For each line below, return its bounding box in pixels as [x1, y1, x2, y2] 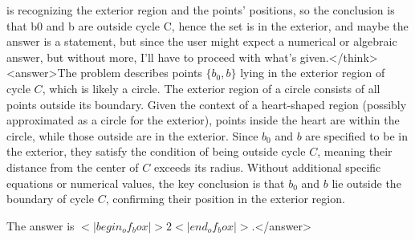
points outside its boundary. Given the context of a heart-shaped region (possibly [6, 96, 407, 112]
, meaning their [317, 143, 393, 160]
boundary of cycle [6, 190, 94, 207]
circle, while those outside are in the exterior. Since [6, 127, 258, 144]
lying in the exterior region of [240, 64, 385, 81]
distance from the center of [6, 158, 139, 175]
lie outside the [332, 174, 401, 191]
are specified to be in [305, 127, 408, 144]
